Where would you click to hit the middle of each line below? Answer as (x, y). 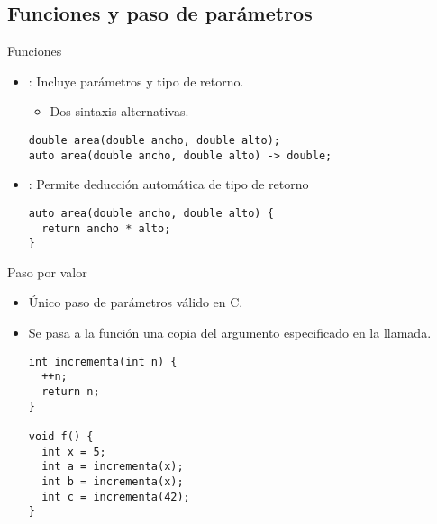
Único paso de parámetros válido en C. (136, 302)
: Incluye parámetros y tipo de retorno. (136, 81)
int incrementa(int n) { (103, 361)
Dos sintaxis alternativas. (119, 111)
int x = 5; (74, 452)
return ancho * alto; (106, 228)
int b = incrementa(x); (113, 481)
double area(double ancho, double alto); (154, 140)
